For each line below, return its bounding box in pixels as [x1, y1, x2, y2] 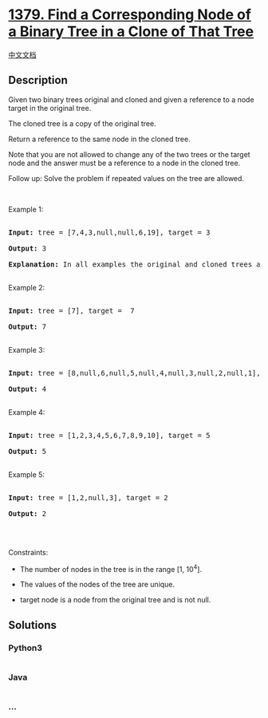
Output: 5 [8, 447, 46, 456]
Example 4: [8, 407, 45, 416]
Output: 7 [8, 322, 46, 331]
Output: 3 [8, 243, 46, 253]
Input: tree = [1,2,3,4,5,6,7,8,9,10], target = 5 [8, 431, 211, 440]
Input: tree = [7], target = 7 [8, 306, 135, 315]
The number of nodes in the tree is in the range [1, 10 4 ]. [19, 562, 202, 574]
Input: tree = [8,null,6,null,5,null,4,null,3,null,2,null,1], [8, 369, 261, 377]
